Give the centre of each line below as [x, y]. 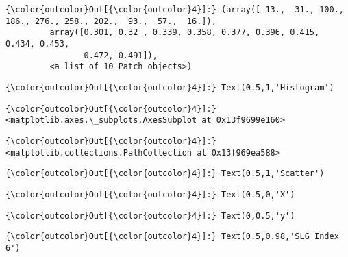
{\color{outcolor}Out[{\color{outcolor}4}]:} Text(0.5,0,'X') [150, 194]
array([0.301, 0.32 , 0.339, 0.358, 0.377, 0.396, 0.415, [185, 33]
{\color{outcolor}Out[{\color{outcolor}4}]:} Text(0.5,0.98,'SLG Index [172, 237]
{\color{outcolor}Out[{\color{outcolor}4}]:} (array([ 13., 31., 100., [175, 10]
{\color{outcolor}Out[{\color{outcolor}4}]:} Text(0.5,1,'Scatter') [165, 174]
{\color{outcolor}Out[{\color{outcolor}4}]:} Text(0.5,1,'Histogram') [170, 87]
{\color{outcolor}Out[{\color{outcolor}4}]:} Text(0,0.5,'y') [150, 216]
